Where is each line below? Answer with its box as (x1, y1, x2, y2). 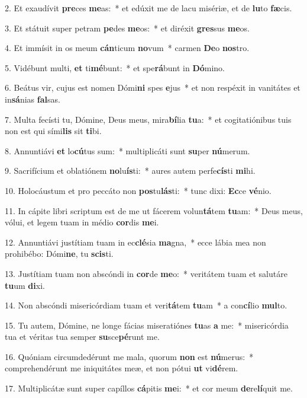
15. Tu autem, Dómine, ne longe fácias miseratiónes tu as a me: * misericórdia (5, 319, 289, 331)
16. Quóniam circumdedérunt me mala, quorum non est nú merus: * (5, 350, 254, 362)
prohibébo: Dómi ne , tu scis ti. (5, 247, 114, 260)
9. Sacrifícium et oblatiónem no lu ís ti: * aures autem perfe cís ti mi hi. (5, 164, 256, 177)
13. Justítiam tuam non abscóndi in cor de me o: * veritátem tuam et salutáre (5, 267, 287, 279)
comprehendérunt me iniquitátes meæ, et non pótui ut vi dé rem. (5, 362, 238, 374)
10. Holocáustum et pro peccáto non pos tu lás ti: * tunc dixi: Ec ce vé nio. (5, 184, 272, 196)
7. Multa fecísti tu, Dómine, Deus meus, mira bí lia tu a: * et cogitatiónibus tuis (5, 113, 292, 125)
